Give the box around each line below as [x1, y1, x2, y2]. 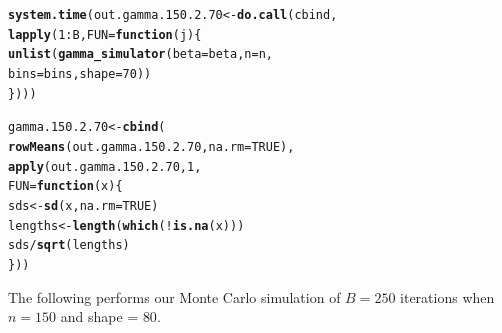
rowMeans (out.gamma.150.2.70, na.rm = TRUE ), [8, 139, 295, 154]
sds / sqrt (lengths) [8, 238, 130, 253]
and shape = [60, 306, 139, 327]
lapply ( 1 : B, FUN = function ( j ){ [8, 27, 202, 42]
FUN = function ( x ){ [8, 179, 123, 194]
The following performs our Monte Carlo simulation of [8, 286, 341, 307]
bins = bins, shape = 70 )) [8, 66, 152, 81]
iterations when [400, 286, 495, 307]
